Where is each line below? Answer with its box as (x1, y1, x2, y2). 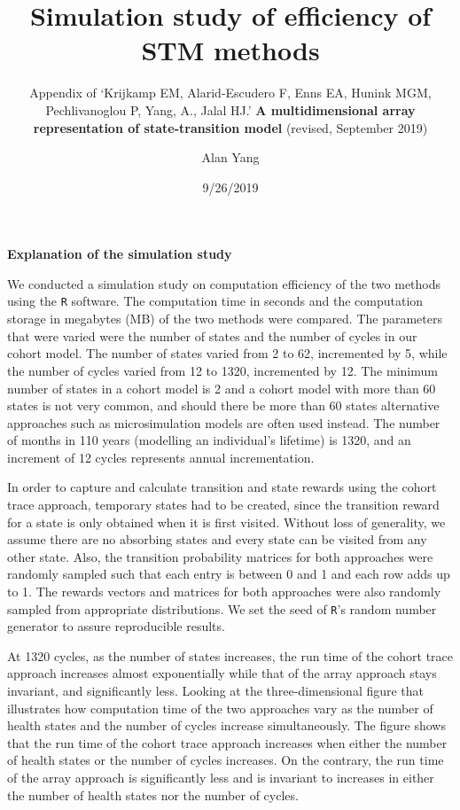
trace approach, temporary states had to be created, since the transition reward (7, 495, 440, 514)
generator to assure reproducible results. (7, 617, 225, 635)
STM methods (141, 32, 320, 68)
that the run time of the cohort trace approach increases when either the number (7, 733, 448, 752)
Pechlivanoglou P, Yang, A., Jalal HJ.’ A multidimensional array (45, 100, 416, 119)
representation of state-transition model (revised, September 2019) (33, 118, 428, 136)
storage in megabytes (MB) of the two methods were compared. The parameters (7, 309, 443, 328)
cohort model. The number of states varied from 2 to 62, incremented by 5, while (7, 344, 448, 362)
